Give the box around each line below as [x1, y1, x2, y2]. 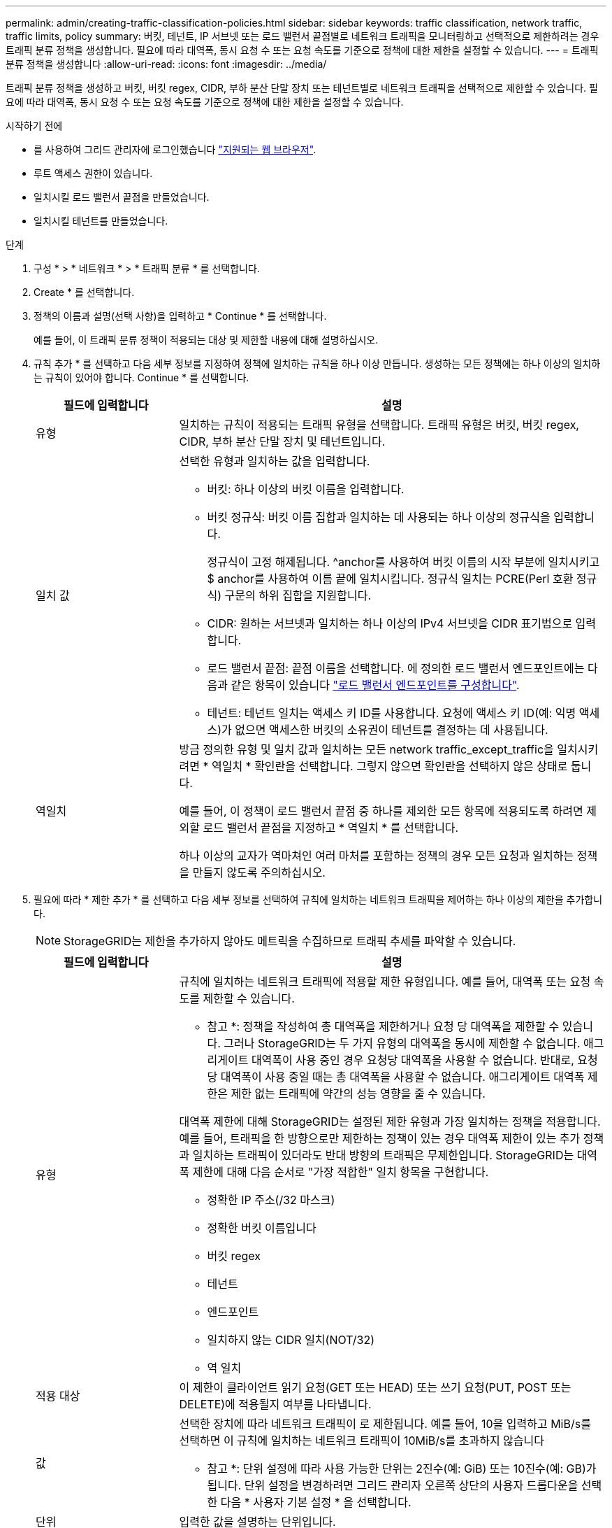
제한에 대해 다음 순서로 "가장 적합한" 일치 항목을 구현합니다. [192, 1165, 489, 1179]
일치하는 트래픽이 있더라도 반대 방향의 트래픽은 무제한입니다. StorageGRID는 [192, 1148, 574, 1162]
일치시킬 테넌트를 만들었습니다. [34, 215, 168, 227]
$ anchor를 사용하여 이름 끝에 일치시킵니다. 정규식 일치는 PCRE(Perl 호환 [207, 572, 574, 586]
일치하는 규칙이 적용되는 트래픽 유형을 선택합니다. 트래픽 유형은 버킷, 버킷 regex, [179, 418, 579, 432]
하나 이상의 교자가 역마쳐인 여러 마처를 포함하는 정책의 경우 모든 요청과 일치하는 [179, 849, 574, 863]
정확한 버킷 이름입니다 [207, 1221, 316, 1235]
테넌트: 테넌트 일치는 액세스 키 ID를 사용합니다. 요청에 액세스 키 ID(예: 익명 [207, 706, 576, 720]
